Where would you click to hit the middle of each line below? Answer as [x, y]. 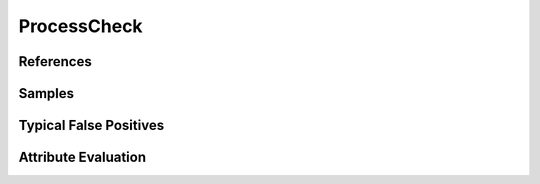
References [55, 61]
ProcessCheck [81, 26]
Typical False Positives [91, 125]
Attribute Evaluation [82, 157]
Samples [46, 93]
